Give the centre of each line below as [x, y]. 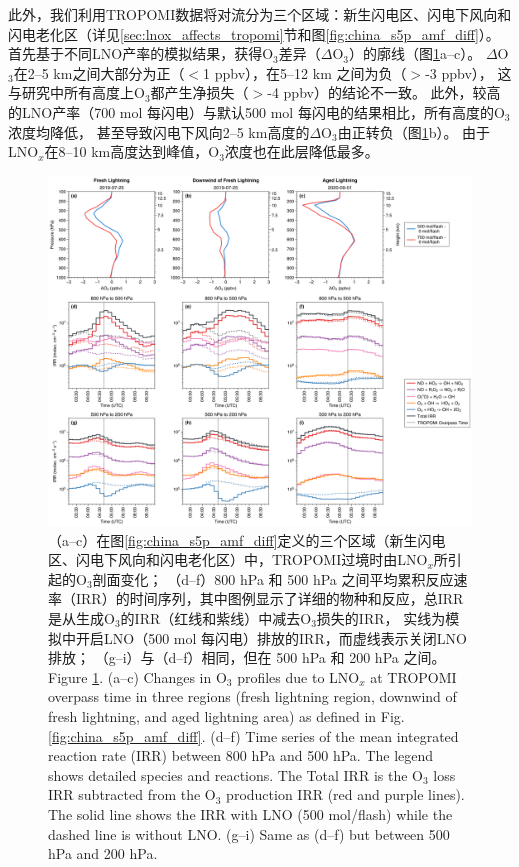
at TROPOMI [413, 676]
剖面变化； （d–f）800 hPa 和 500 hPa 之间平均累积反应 [273, 578]
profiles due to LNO [298, 676]
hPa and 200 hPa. [103, 853]
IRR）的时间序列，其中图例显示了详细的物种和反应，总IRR [269, 598]
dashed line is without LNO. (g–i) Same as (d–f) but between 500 [249, 833]
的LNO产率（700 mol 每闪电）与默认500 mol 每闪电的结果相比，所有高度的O [256, 111]
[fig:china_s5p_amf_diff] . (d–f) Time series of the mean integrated [253, 735]
